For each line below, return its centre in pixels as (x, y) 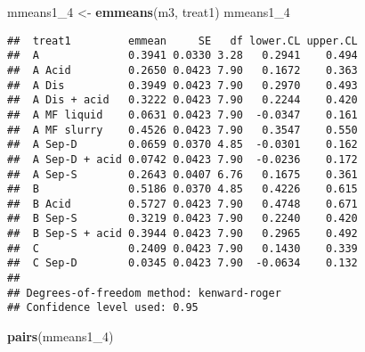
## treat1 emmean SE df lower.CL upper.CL (182, 41)
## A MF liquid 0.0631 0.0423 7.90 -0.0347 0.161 (182, 115)
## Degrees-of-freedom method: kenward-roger (144, 293)
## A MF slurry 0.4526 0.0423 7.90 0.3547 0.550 (182, 130)
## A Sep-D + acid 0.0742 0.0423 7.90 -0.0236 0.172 (182, 159)
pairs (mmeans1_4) (61, 336)
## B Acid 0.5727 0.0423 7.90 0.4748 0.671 (182, 204)
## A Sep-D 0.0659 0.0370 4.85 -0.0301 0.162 (182, 145)
